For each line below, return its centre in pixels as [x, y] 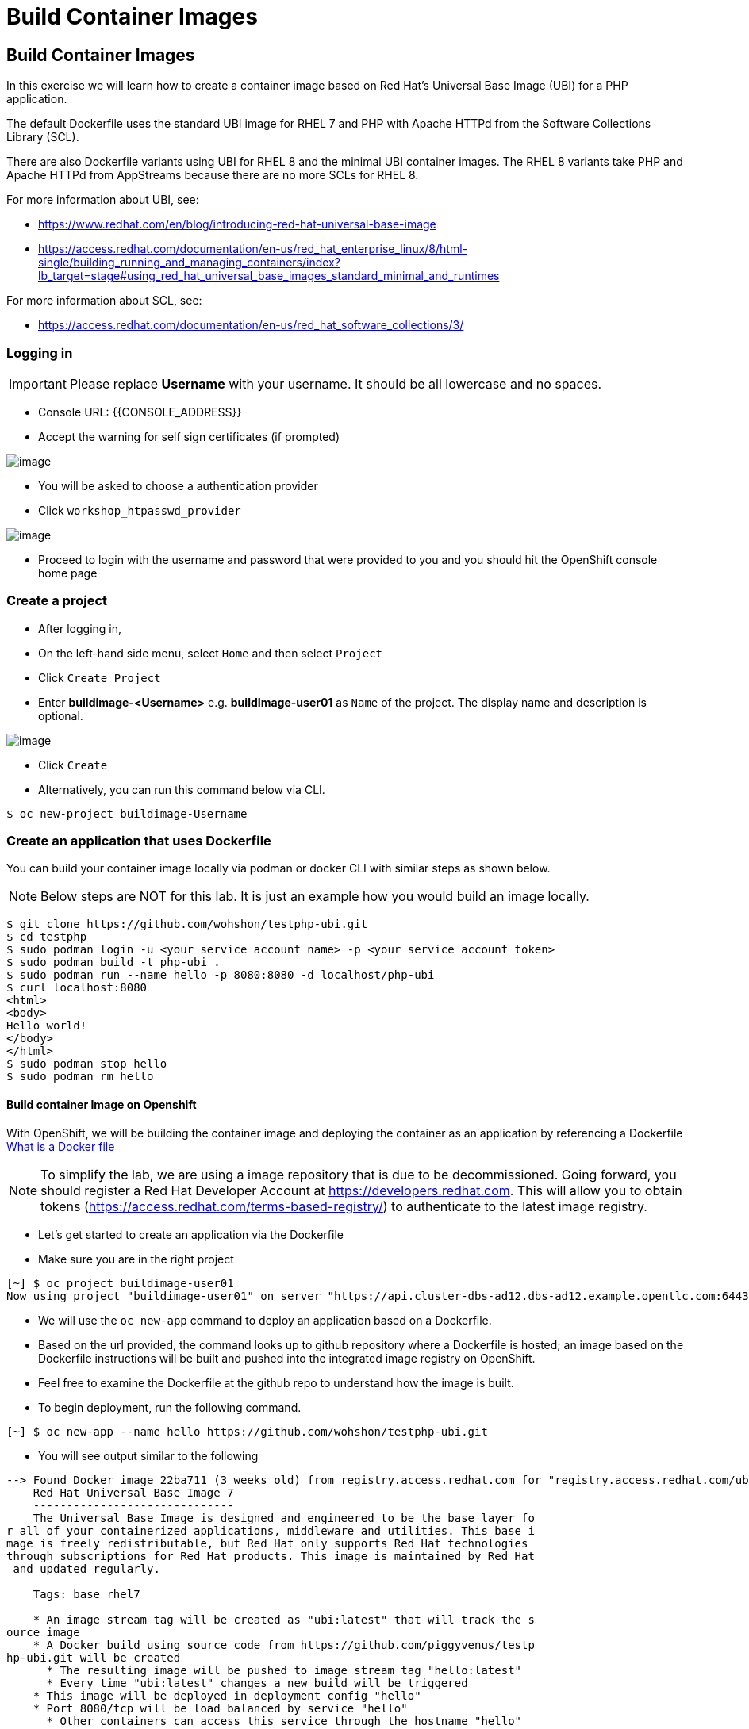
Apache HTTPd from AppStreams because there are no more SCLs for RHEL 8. [213, 175]
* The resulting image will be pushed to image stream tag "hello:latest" [284, 1670]
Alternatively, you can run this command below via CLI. [182, 789]
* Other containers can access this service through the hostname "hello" [284, 1721]
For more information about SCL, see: [104, 301]
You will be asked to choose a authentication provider [178, 485]
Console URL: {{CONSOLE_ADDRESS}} [140, 412]
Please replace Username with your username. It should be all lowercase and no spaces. [336, 383]
